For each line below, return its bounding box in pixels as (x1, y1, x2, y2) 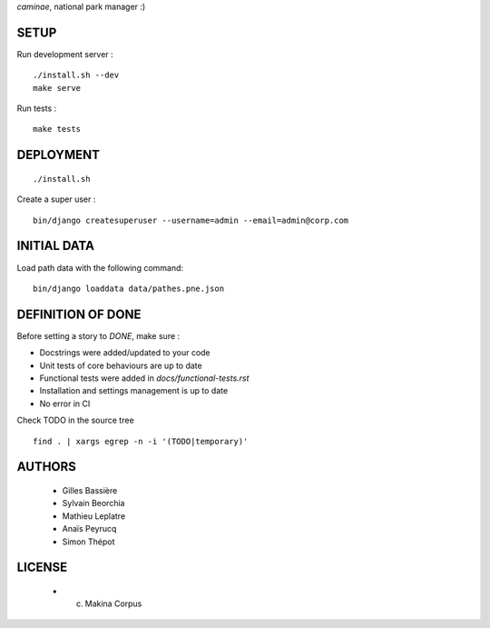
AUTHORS (16, 459, 77, 474)
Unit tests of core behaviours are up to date (39, 360, 203, 371)
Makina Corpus (84, 598, 142, 609)
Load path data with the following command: (16, 262, 184, 273)
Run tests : (16, 103, 57, 114)
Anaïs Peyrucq (62, 523, 117, 534)
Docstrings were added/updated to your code (39, 347, 211, 358)
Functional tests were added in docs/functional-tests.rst (39, 373, 250, 384)
